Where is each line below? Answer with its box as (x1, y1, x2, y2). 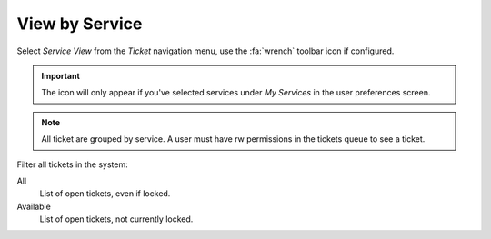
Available (16, 201, 52, 212)
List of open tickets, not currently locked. (39, 214, 194, 224)
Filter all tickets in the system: (16, 159, 129, 170)
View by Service (16, 14, 143, 34)
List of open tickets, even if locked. (39, 188, 171, 199)
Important (41, 70, 81, 81)
